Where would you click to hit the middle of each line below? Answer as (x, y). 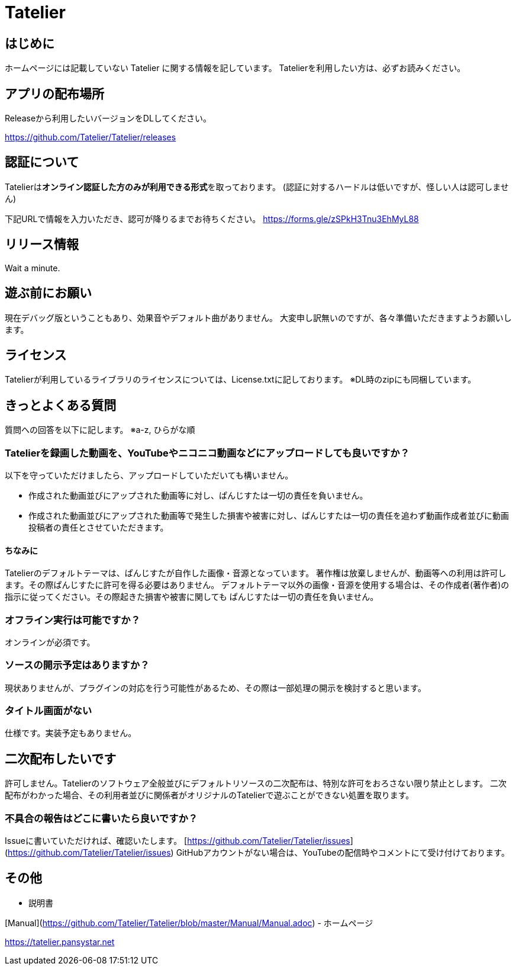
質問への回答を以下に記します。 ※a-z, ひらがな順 (100, 430)
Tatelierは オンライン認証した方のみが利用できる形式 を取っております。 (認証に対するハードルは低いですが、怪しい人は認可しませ (257, 187)
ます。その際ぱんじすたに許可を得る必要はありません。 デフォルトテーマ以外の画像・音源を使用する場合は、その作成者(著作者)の (257, 585)
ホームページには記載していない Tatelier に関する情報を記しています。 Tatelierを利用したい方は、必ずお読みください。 (235, 68)
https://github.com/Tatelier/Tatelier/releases (91, 137)
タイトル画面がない (49, 711)
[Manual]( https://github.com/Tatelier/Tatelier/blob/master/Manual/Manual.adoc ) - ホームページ (189, 923)
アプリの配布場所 (54, 94)
